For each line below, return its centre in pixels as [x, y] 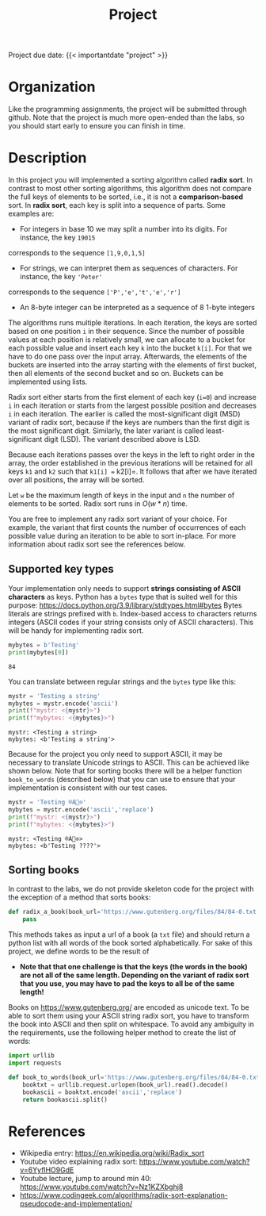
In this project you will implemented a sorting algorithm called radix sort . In [131, 180]
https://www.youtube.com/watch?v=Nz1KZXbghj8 [101, 1187]
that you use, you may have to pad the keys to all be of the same [127, 984]
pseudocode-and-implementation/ [76, 1204]
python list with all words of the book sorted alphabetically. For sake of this [131, 943]
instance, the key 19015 [57, 238]
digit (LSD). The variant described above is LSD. [122, 439]
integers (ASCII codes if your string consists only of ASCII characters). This [131, 622]
